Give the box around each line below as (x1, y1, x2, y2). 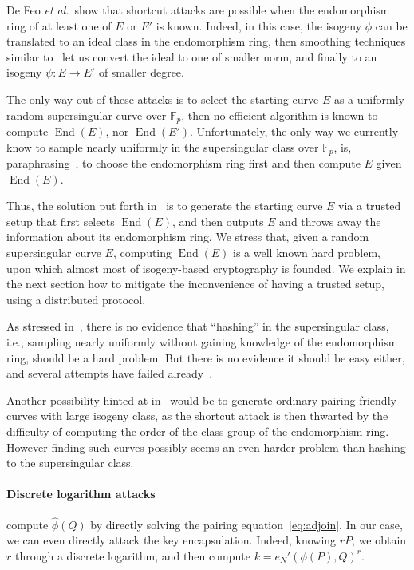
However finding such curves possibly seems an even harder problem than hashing (6, 438, 406, 455)
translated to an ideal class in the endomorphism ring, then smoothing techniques (6, 33, 406, 49)
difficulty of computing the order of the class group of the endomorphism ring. (6, 422, 389, 439)
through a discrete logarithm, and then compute (14, 547, 250, 564)
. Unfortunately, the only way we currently (189, 123, 399, 140)
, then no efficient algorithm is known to (181, 106, 378, 123)
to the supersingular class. (6, 454, 134, 471)
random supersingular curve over (6, 106, 167, 123)
